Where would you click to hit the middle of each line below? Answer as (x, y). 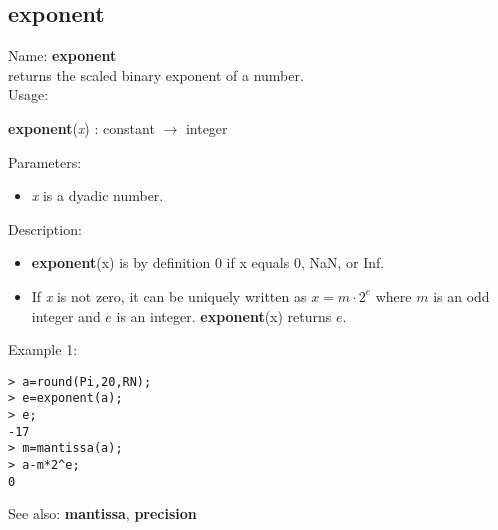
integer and (66, 315)
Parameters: (45, 161)
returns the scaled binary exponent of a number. (156, 74)
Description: (45, 228)
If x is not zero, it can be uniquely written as (169, 295)
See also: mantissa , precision (102, 513)
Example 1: (43, 349)
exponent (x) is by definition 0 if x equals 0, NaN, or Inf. (208, 262)
